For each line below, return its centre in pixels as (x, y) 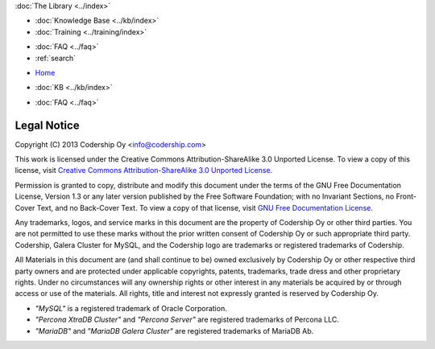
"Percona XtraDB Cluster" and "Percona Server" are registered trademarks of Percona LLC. (187, 320)
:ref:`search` (56, 58)
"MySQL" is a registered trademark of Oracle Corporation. (131, 308)
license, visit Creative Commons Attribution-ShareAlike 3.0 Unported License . (144, 170)
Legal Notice (47, 125)
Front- (406, 196)
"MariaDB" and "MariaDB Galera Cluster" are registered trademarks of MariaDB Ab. (174, 331)
